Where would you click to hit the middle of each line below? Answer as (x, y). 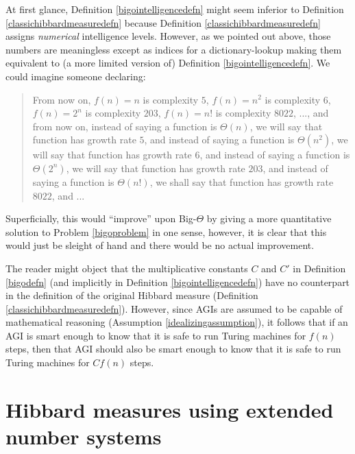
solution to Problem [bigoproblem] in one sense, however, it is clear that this (166, 231)
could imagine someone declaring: (76, 76)
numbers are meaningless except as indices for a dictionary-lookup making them (174, 49)
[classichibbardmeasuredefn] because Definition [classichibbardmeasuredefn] (163, 22)
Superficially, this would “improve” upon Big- (101, 218)
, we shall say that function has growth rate (242, 181)
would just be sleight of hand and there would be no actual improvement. (160, 245)
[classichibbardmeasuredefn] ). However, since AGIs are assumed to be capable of (174, 308)
